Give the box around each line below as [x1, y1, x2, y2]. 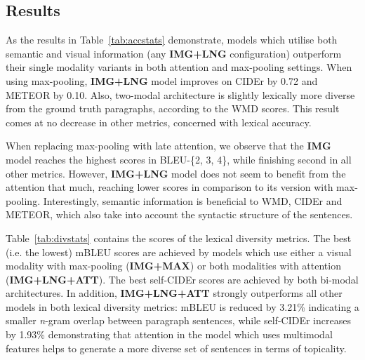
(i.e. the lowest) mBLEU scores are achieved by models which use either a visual [6, 244, 352, 259]
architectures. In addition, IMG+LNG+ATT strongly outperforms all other [6, 286, 343, 300]
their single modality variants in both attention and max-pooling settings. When [6, 60, 352, 74]
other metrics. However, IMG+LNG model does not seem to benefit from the [6, 166, 346, 180]
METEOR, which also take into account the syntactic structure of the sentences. [6, 207, 353, 222]
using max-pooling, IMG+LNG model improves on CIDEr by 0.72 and [6, 73, 318, 88]
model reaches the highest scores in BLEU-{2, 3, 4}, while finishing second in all [6, 152, 352, 166]
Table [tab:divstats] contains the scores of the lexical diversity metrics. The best [6, 230, 352, 245]
